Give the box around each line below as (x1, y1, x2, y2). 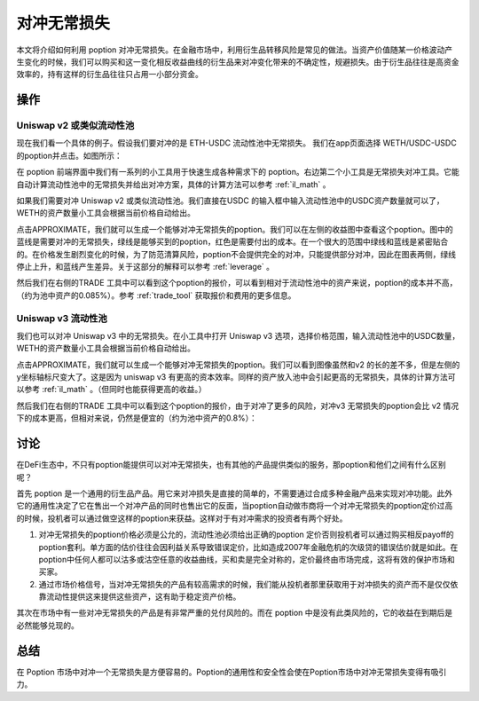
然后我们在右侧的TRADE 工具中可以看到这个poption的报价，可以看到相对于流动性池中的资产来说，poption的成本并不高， (16, 278, 458, 288)
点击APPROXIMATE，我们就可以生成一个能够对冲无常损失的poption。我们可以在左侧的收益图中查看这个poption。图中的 (16, 224, 454, 234)
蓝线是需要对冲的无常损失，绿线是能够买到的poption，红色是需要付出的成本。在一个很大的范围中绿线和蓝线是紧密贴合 (16, 236, 449, 248)
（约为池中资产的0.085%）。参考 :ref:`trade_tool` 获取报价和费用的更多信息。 (16, 289, 296, 301)
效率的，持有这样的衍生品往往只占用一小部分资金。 (16, 69, 203, 80)
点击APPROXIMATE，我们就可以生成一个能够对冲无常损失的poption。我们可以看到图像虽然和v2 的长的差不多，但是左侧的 (16, 359, 460, 370)
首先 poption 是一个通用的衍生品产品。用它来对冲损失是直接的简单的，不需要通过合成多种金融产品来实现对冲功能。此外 (16, 488, 453, 499)
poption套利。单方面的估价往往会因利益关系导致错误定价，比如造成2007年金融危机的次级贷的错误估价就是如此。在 (38, 541, 459, 552)
